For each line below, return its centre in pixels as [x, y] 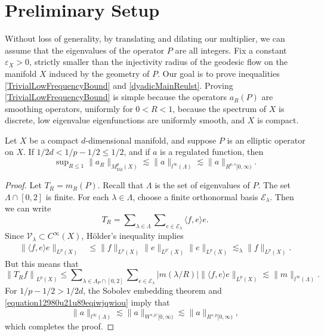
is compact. [278, 120]
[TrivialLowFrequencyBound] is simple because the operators [116, 97]
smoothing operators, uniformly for [69, 108]
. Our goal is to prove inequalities [218, 73]
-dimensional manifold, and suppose [151, 140]
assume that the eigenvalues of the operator [85, 50]
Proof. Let [23, 185]
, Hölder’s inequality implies [132, 236]
